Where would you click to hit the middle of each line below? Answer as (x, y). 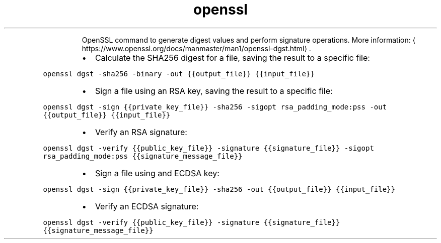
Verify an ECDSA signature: (147, 206)
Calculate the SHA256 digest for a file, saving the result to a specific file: (232, 57)
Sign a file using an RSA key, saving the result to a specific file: (214, 91)
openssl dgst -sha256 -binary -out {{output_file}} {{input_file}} (179, 74)
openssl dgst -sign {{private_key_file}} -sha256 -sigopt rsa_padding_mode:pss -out (215, 107)
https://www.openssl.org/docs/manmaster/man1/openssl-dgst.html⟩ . (196, 48)
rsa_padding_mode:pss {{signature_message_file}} (143, 156)
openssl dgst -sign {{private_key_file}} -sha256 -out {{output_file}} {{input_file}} (219, 189)
